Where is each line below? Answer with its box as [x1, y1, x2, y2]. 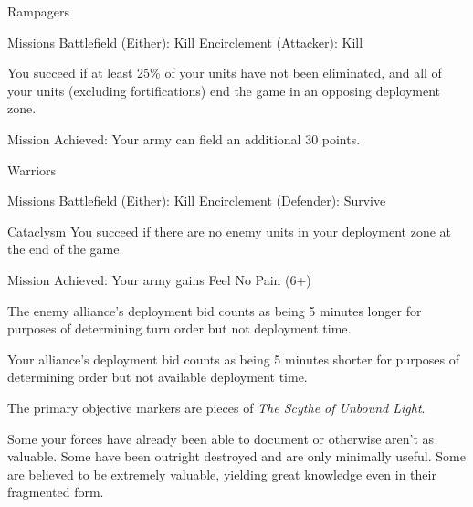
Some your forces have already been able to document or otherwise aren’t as [7, 428, 435, 448]
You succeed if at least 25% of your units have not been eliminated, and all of [7, 63, 442, 82]
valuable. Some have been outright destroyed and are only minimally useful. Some [7, 447, 466, 466]
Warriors [7, 160, 57, 179]
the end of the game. [7, 239, 123, 259]
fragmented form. [7, 482, 104, 502]
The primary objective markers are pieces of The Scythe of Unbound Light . [7, 397, 426, 417]
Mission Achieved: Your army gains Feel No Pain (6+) [7, 269, 311, 289]
